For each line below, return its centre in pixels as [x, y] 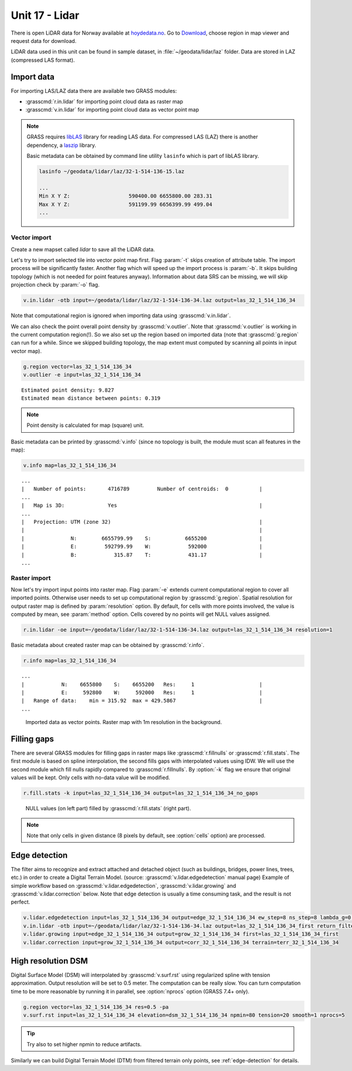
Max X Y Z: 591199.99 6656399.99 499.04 [126, 204]
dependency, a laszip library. [62, 145]
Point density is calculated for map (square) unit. [85, 425]
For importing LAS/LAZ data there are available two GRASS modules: [94, 90]
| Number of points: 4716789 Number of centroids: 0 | [142, 489]
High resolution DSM [49, 961]
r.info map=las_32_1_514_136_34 [70, 661]
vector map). [26, 351]
